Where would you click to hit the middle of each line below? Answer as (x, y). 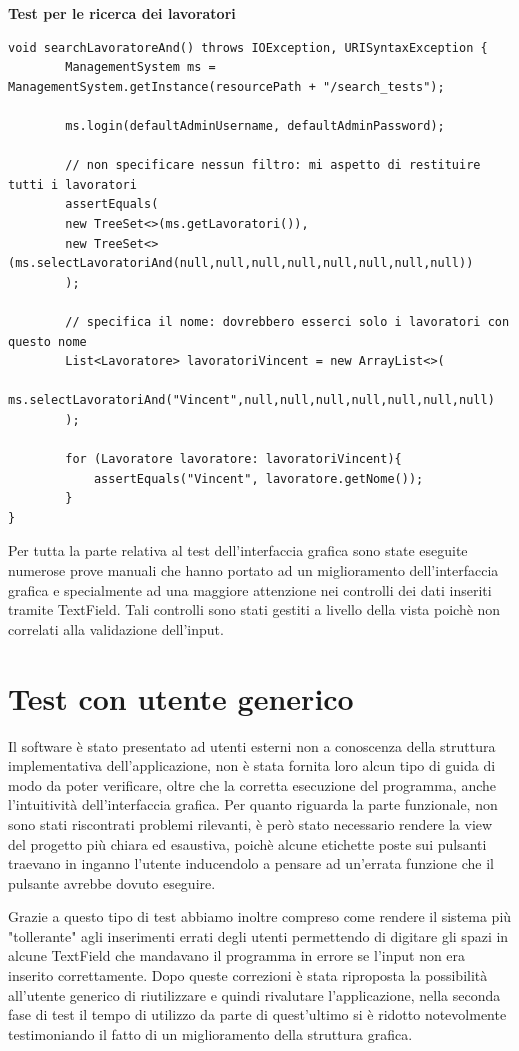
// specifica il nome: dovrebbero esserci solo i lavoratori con (287, 321)
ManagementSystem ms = (140, 67)
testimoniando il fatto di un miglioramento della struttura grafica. (210, 1033)
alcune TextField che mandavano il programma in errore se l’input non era (237, 955)
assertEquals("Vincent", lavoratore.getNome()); (258, 478)
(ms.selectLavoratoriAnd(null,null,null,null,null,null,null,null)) (241, 263)
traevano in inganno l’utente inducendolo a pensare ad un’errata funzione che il (251, 863)
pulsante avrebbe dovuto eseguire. (112, 882)
